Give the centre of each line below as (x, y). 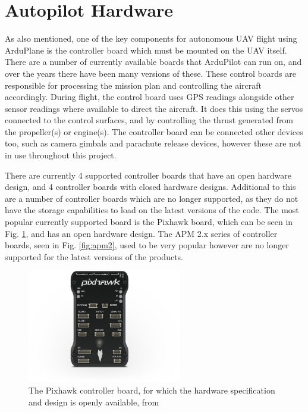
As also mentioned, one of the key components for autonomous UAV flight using (151, 38)
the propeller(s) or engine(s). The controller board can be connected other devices (154, 131)
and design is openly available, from (94, 402)
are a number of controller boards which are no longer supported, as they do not (152, 198)
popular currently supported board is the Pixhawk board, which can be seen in (149, 222)
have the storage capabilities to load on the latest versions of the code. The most (152, 210)
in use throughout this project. (61, 155)
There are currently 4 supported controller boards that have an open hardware (148, 175)
